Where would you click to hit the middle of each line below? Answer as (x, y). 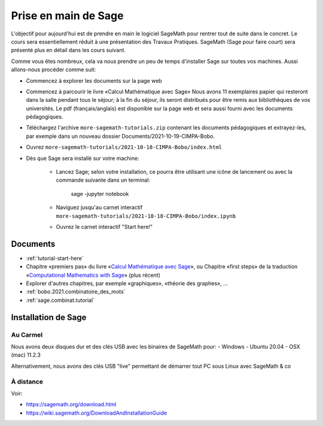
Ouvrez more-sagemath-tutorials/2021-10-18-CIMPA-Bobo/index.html (124, 147)
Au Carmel (27, 334)
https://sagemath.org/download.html (71, 404)
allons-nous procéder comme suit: (54, 70)
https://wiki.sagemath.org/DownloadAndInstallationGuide (97, 413)
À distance (27, 382)
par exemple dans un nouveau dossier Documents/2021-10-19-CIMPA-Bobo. (121, 136)
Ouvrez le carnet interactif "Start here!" (104, 226)
